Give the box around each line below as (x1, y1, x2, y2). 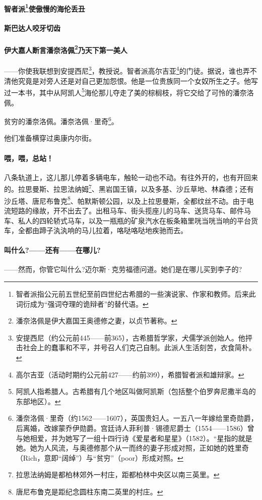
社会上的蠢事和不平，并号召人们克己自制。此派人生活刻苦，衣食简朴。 (23, 342, 256, 353)
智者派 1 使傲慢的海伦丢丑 (4, 2, 85, 14)
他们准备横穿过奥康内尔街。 (4, 133, 96, 143)
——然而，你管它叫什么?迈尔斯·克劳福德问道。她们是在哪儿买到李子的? (4, 264, 242, 274)
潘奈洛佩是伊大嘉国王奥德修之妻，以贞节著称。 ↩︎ (16, 315, 177, 326)
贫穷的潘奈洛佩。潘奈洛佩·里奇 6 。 (4, 115, 118, 126)
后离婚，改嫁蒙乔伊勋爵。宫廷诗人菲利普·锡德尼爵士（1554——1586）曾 (16, 423, 254, 433)
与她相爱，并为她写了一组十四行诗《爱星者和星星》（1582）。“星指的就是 (16, 432, 252, 443)
